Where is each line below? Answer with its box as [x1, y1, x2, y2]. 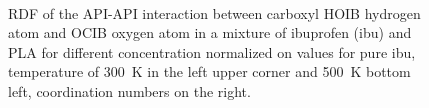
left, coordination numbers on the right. [8, 80, 251, 101]
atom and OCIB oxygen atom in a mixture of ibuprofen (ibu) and [8, 22, 412, 43]
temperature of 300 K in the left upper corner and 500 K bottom [8, 61, 411, 82]
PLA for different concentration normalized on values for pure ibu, [8, 41, 416, 62]
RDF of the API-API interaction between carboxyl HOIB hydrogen [8, 2, 421, 23]
